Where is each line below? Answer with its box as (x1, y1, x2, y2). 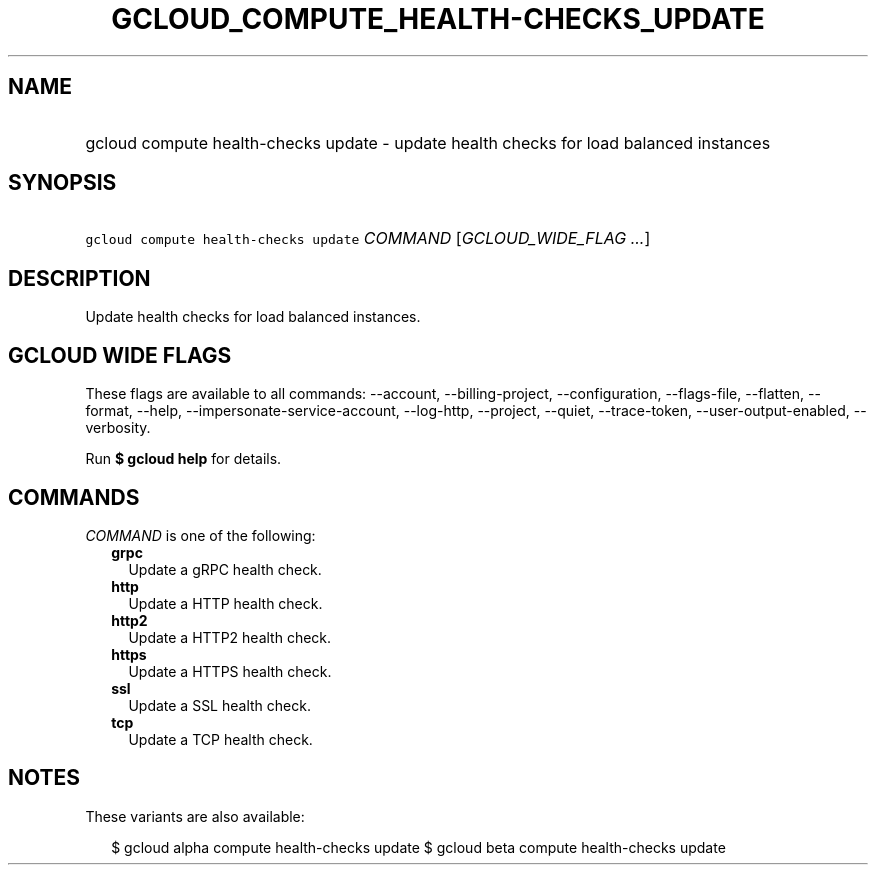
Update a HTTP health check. (128, 594, 323, 612)
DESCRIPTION (8, 265, 151, 291)
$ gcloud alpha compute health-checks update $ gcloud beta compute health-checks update (111, 838, 726, 856)
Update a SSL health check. (128, 696, 311, 714)
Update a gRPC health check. (128, 560, 322, 578)
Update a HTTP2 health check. (128, 628, 332, 646)
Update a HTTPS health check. (128, 662, 332, 680)
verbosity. (85, 419, 151, 437)
